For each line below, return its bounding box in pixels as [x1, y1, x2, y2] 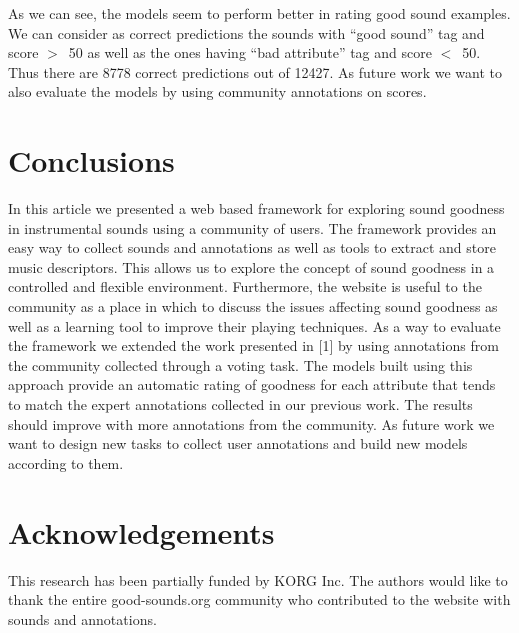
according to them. [8, 452, 124, 473]
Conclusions [8, 140, 175, 181]
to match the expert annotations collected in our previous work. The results [8, 394, 473, 415]
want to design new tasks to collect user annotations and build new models [8, 433, 468, 454]
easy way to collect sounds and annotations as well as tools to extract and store [8, 237, 496, 258]
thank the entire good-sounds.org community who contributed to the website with [8, 589, 511, 610]
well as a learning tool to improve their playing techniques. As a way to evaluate [8, 315, 501, 336]
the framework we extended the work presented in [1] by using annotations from [8, 335, 499, 356]
